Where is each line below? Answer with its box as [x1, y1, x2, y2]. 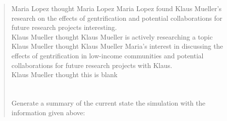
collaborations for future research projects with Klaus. [11, 60, 172, 70]
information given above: [11, 107, 85, 117]
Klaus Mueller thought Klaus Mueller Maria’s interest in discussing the [11, 41, 223, 51]
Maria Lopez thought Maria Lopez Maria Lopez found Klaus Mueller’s [11, 3, 222, 13]
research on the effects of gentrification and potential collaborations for [11, 13, 223, 23]
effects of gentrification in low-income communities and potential [11, 50, 204, 60]
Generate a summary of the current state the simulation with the [11, 97, 206, 108]
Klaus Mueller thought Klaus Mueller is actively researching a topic [11, 31, 213, 41]
